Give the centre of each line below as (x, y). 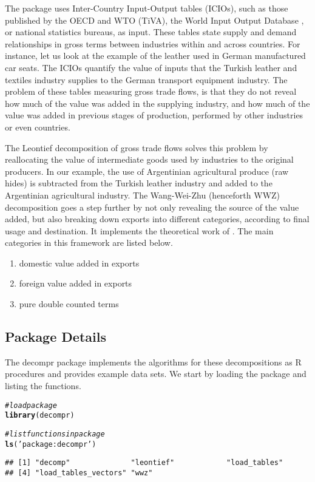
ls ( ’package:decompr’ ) (51, 444)
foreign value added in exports (76, 283)
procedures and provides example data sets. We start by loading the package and (156, 374)
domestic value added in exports (79, 263)
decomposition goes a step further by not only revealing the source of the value (152, 207)
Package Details (56, 337)
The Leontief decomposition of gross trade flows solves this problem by (137, 147)
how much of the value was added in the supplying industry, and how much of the (157, 103)
